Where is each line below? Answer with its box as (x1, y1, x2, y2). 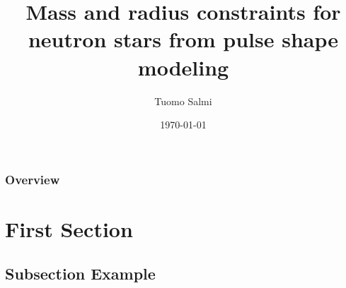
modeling (137, 52, 229, 81)
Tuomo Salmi (154, 93, 212, 108)
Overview (5, 170, 60, 188)
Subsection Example (5, 263, 156, 284)
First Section (5, 214, 133, 243)
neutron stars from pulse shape (28, 25, 339, 54)
